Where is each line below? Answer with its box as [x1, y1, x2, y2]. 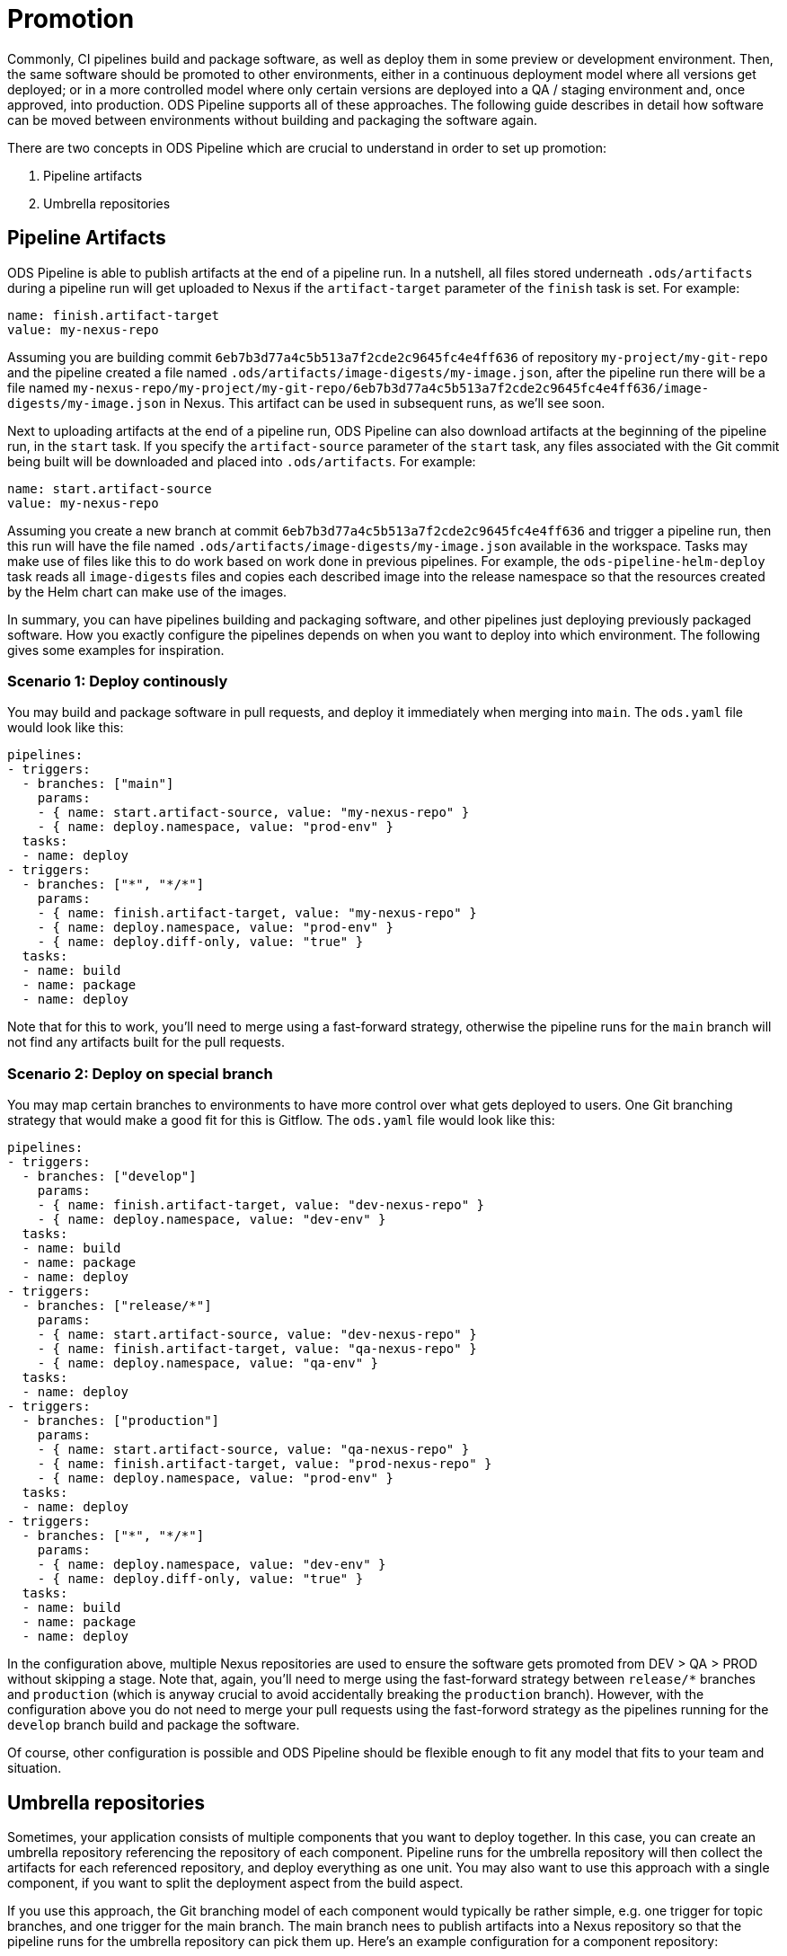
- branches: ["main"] [22, 776, 174, 792]
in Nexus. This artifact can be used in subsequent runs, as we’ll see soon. [169, 394, 606, 411]
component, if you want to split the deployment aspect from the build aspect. [7, 1874, 464, 1890]
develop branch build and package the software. [7, 1717, 300, 1733]
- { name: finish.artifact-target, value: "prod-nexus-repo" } [37, 1456, 492, 1472]
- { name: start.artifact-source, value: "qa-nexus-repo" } [37, 1442, 470, 1457]
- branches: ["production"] [22, 1413, 220, 1429]
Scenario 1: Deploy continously [7, 671, 228, 690]
